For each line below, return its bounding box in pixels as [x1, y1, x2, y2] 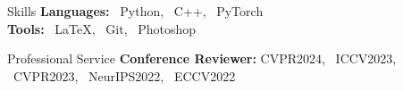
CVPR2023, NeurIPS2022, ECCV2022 [13, 66, 236, 85]
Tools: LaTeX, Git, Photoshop [7, 19, 197, 37]
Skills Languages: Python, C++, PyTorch [7, 2, 264, 20]
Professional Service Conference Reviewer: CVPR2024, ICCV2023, [7, 49, 397, 68]
